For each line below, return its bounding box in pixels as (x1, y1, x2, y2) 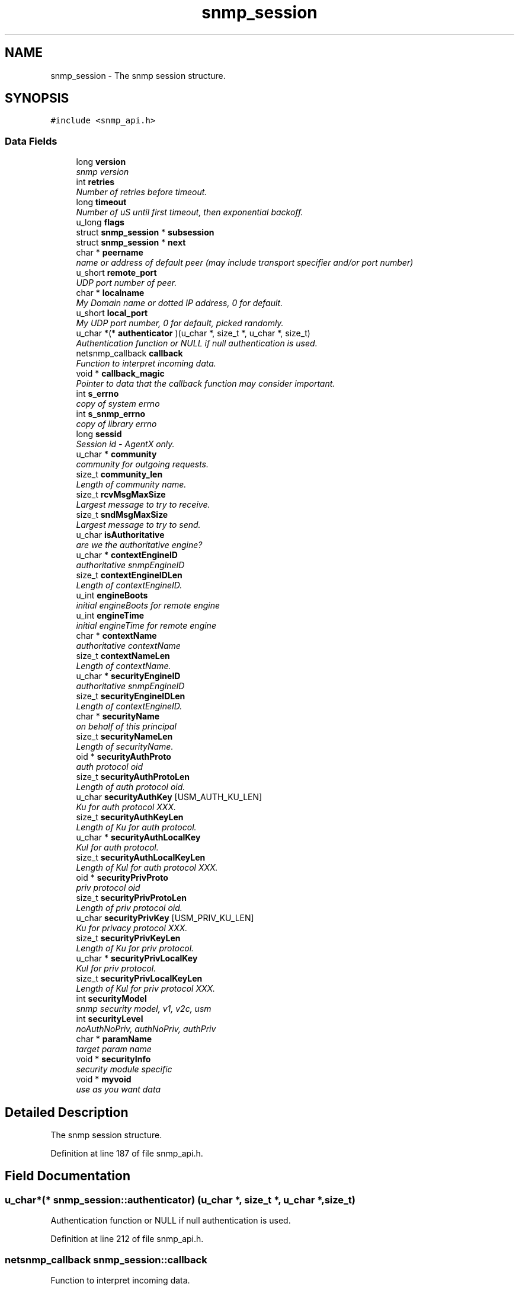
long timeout (76, 197, 127, 208)
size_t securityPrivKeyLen (76, 933, 181, 944)
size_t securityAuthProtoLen (76, 772, 190, 782)
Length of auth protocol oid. (76, 782, 185, 792)
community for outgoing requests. (76, 459, 209, 470)
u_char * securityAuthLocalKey (76, 832, 201, 843)
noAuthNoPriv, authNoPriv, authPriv (76, 1024, 216, 1034)
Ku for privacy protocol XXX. (76, 923, 188, 934)
